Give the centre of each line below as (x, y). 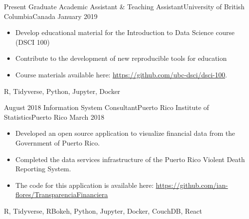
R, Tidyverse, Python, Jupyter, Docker (62, 91)
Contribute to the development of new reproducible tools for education (121, 58)
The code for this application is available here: (85, 185)
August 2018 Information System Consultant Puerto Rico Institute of (106, 107)
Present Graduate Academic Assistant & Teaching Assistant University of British (124, 6)
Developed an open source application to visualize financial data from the (125, 133)
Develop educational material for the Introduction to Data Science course (125, 32)
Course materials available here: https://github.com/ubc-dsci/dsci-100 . (121, 74)
